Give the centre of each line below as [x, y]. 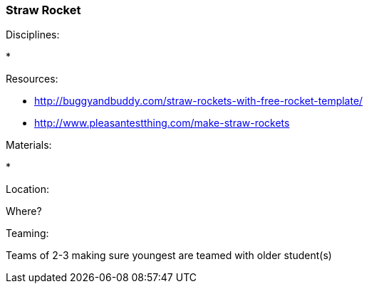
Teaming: [27, 233]
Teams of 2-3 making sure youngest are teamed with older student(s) [169, 256]
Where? [24, 211]
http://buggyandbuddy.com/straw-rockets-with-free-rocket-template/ [199, 101]
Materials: [29, 145]
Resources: [32, 79]
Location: [27, 189]
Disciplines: [33, 35]
